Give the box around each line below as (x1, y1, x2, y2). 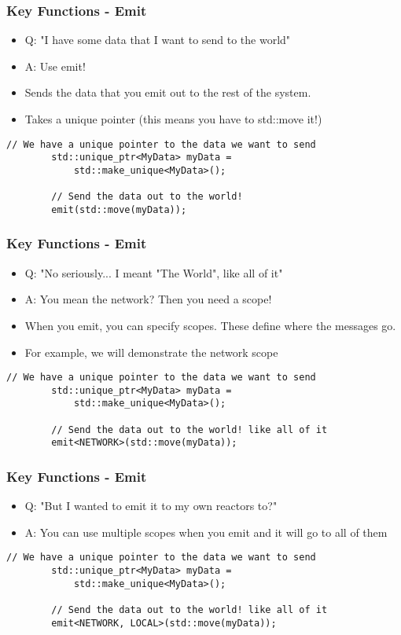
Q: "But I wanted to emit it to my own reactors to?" (24, 497, 278, 514)
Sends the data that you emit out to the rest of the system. (24, 84, 311, 101)
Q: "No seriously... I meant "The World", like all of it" (24, 264, 283, 281)
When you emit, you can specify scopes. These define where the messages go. (24, 317, 396, 333)
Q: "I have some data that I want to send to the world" (24, 31, 291, 48)
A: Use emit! (24, 57, 86, 74)
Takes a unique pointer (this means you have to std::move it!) (24, 111, 322, 127)
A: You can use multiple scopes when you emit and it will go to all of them (24, 523, 388, 540)
